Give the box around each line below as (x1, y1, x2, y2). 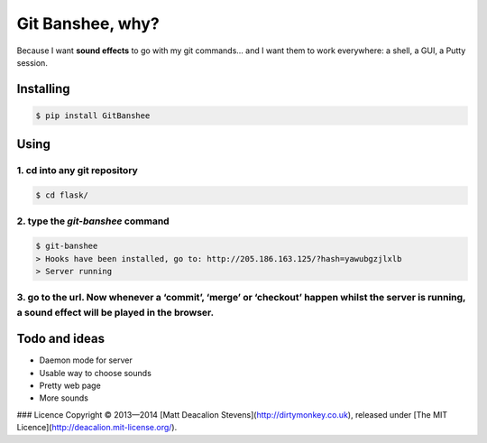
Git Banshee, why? (16, 14, 160, 33)
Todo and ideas (16, 331, 106, 346)
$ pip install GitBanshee (35, 110, 151, 121)
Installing (16, 81, 71, 97)
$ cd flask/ (35, 190, 89, 200)
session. (16, 57, 49, 68)
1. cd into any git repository (16, 164, 139, 177)
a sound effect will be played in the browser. (16, 306, 215, 318)
